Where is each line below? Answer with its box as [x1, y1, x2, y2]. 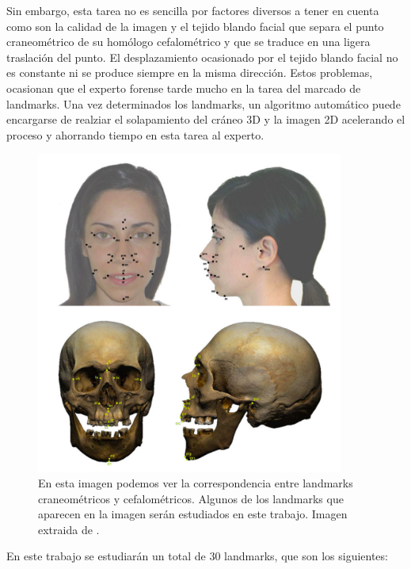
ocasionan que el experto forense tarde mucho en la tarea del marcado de [6, 79, 361, 96]
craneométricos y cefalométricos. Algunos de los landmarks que [38, 490, 344, 506]
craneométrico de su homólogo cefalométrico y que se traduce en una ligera [6, 33, 371, 50]
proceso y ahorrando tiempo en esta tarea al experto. [6, 126, 264, 143]
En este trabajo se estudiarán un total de [6, 548, 206, 564]
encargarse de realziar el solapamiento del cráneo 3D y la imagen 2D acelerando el [6, 111, 405, 128]
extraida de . [38, 521, 100, 537]
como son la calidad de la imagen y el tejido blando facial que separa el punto [6, 17, 384, 34]
